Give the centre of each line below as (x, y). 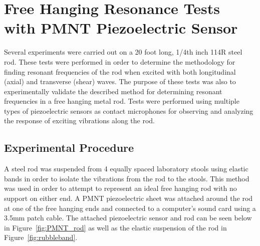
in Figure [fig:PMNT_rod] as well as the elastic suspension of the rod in (115, 227)
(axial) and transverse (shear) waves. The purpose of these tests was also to (120, 81)
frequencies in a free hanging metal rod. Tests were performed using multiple (122, 101)
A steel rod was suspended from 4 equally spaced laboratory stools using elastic (126, 169)
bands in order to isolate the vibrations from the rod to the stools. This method (127, 178)
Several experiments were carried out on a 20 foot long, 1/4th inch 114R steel (123, 52)
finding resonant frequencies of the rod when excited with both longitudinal (120, 71)
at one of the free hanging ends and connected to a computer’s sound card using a (130, 208)
